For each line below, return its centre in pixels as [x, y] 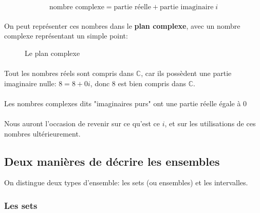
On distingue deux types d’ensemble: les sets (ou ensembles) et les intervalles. [126, 182]
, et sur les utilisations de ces [210, 123]
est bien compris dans [152, 83]
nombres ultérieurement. [42, 133]
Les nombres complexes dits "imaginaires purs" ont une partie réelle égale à [123, 103]
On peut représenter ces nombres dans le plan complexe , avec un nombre [122, 25]
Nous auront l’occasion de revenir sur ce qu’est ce [82, 123]
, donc [100, 83]
